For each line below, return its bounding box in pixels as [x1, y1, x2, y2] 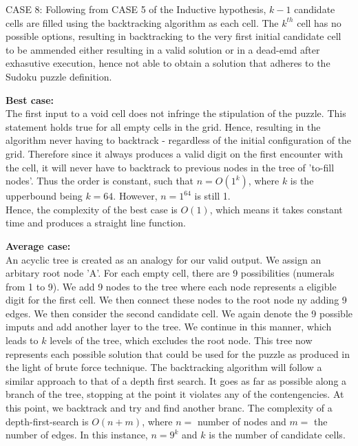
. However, [113, 189, 158, 203]
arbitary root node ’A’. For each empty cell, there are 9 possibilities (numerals [6, 266, 335, 280]
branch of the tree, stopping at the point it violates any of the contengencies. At [6, 387, 344, 401]
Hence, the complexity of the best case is [6, 202, 178, 216]
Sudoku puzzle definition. [6, 69, 112, 83]
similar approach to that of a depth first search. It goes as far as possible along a [6, 373, 347, 387]
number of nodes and [197, 414, 286, 428]
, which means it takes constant [209, 202, 343, 216]
